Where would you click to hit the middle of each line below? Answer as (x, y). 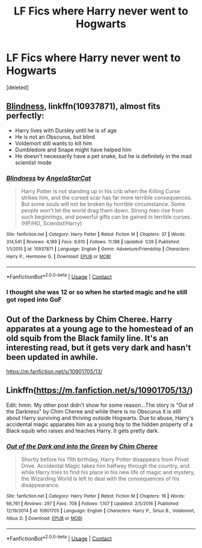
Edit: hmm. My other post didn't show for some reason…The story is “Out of (100, 405)
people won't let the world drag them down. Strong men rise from (102, 211)
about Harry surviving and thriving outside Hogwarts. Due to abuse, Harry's (100, 418)
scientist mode (33, 162)
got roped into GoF (34, 300)
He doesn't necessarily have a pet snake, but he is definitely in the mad (103, 156)
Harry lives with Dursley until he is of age (66, 130)
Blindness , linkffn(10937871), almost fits (83, 107)
